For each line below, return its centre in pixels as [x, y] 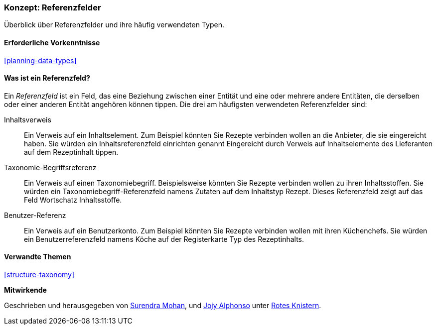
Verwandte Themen [38, 257]
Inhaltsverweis [28, 119]
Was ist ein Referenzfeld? [47, 78]
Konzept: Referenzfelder [53, 7]
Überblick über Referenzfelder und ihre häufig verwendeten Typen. [114, 25]
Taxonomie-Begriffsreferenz [50, 167]
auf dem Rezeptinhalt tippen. [71, 152]
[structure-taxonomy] [39, 275]
